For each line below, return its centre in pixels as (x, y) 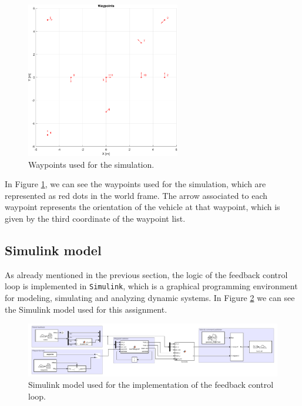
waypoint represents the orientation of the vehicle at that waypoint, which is (142, 207)
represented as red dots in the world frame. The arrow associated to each (136, 195)
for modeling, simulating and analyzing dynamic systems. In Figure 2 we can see (150, 297)
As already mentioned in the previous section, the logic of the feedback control (146, 274)
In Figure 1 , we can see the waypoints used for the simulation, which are (135, 184)
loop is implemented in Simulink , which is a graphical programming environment (151, 286)
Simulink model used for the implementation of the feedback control (151, 385)
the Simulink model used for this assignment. (86, 309)
